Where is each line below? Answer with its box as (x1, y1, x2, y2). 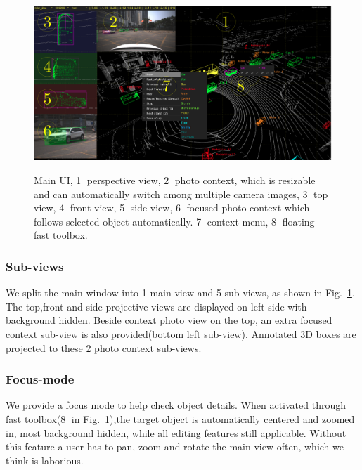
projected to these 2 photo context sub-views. (6, 340, 202, 355)
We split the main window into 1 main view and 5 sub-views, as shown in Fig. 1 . (6, 285, 355, 300)
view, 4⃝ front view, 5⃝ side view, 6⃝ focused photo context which (34, 200, 310, 215)
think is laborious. (6, 452, 84, 467)
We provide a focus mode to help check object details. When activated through (6, 398, 347, 412)
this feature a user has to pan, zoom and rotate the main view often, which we (6, 439, 344, 454)
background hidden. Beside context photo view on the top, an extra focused (6, 313, 332, 327)
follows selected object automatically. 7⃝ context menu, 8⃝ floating (34, 214, 315, 228)
